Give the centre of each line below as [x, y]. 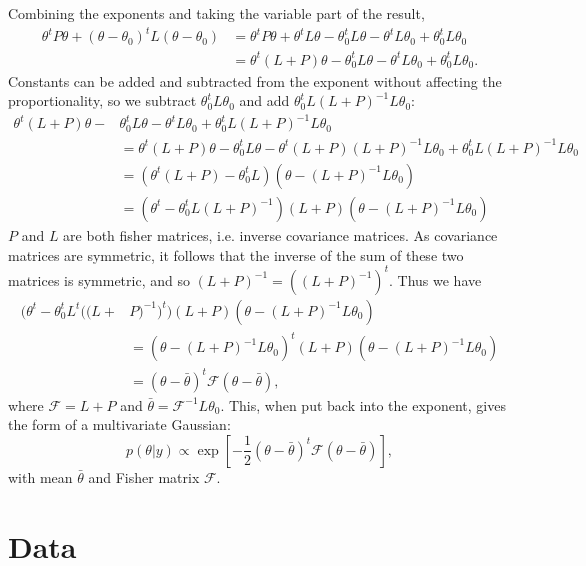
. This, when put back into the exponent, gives [363, 404]
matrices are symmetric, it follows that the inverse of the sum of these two [236, 254]
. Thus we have [435, 279]
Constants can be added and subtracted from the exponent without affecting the [255, 80]
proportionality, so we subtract [102, 100]
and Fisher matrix [144, 476]
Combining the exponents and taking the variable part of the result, [216, 13]
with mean [40, 476]
